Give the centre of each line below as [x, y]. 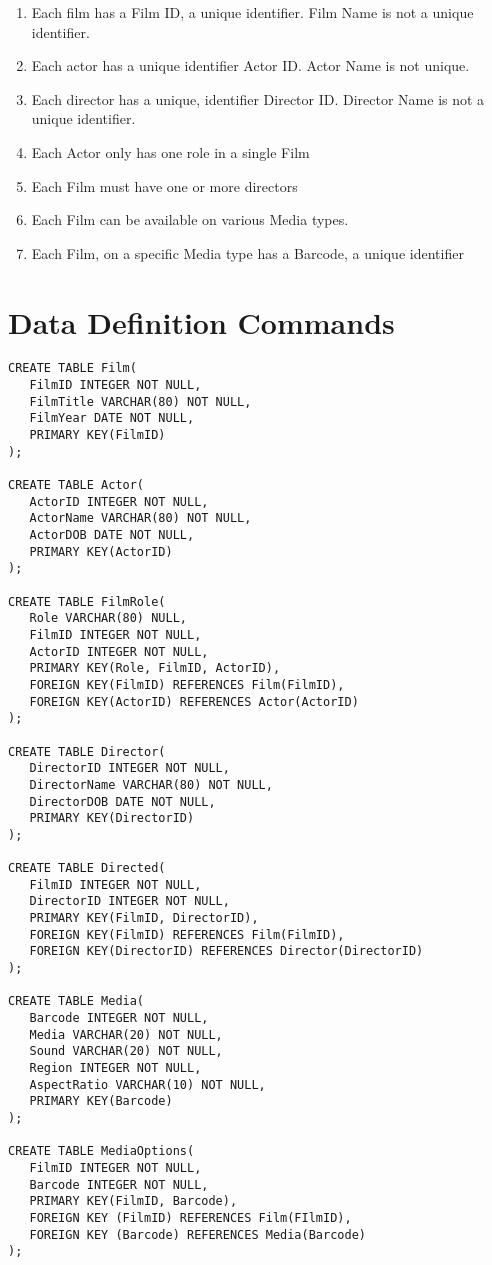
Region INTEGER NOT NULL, [115, 1068]
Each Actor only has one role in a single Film [170, 151]
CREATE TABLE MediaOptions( [101, 1151]
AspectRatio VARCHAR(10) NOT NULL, [147, 1084]
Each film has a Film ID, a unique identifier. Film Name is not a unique [252, 12]
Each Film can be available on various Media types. [190, 219]
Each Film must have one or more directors [164, 185]
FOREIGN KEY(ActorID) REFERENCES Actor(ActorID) [194, 701]
